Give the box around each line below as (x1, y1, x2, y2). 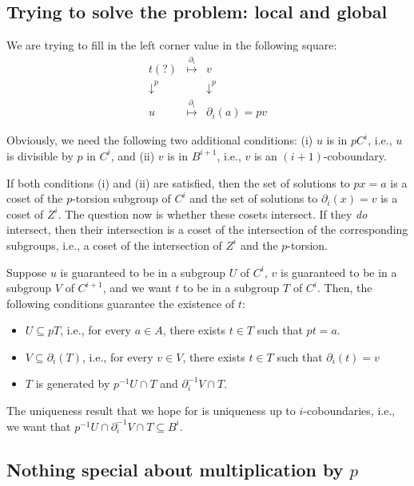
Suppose (6, 263, 47, 280)
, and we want (102, 279, 172, 296)
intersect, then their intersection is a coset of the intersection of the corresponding (6, 221, 408, 238)
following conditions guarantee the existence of (6, 294, 235, 311)
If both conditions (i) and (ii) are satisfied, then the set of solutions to (6, 174, 350, 191)
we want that (6, 417, 71, 434)
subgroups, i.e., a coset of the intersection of (6, 236, 222, 253)
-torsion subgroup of (72, 190, 171, 207)
